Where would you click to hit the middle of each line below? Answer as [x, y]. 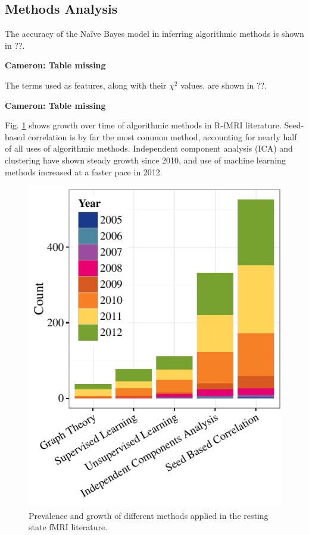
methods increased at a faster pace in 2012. [84, 171]
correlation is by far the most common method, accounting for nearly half [162, 136]
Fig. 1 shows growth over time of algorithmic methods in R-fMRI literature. [143, 125]
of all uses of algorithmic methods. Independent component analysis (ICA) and [149, 148]
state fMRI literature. [68, 527]
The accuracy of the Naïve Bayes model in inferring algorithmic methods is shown [154, 34]
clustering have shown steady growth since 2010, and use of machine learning [145, 160]
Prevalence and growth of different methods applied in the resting [149, 515]
